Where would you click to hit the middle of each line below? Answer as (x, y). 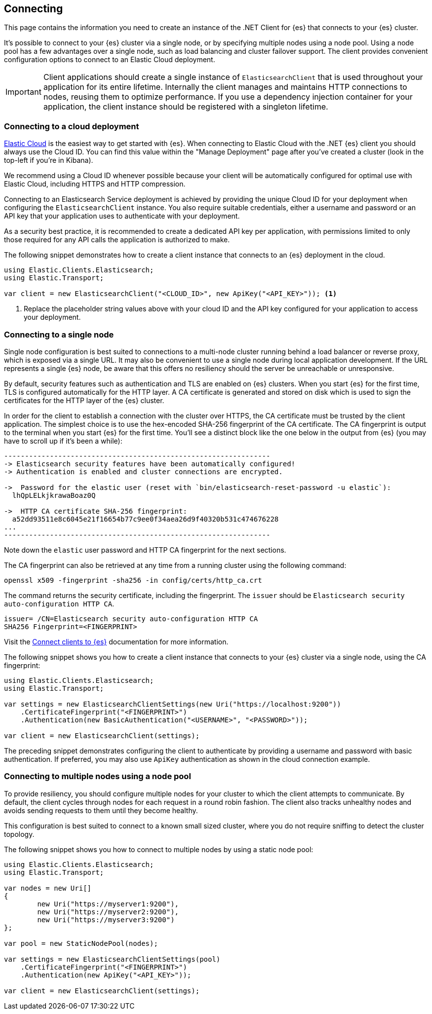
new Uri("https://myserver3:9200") (106, 920)
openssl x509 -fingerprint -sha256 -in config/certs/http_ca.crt (133, 580)
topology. (19, 834)
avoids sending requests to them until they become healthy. (101, 810)
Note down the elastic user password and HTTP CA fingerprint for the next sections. (145, 550)
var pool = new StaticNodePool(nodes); (81, 943)
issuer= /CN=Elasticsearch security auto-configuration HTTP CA (131, 619)
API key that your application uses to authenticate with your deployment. (122, 216)
